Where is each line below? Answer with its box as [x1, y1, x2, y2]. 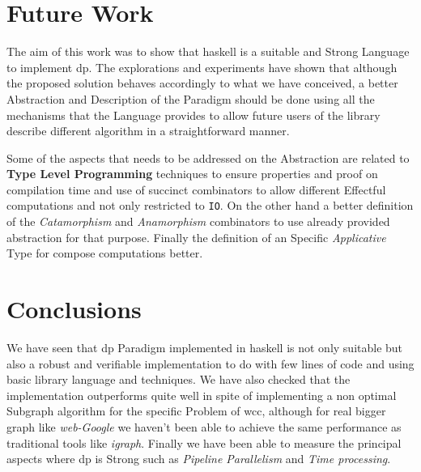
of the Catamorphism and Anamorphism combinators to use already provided [6, 213, 390, 230]
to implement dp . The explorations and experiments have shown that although [6, 58, 398, 75]
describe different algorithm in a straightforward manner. [6, 122, 290, 139]
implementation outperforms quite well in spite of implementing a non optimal [6, 386, 397, 403]
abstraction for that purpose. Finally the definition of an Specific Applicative [6, 228, 386, 245]
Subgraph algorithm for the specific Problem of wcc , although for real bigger [6, 402, 386, 419]
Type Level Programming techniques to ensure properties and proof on [6, 165, 378, 182]
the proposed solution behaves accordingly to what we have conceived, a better [6, 74, 398, 91]
